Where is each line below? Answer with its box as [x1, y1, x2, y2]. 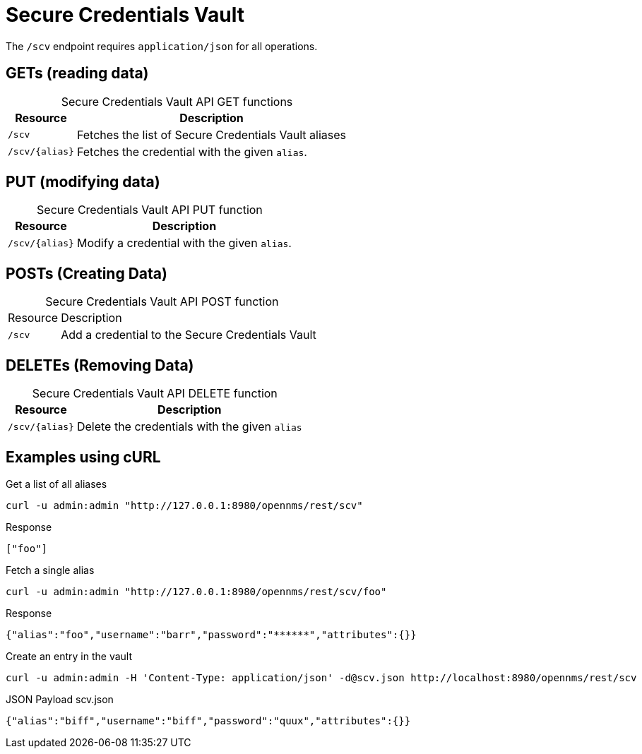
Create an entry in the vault [6, 650, 133, 662]
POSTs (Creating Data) [6, 264, 167, 282]
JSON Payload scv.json [6, 693, 114, 705]
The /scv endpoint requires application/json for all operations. [6, 40, 318, 52]
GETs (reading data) [6, 64, 149, 83]
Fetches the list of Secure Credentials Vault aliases [76, 127, 346, 142]
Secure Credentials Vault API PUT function [37, 203, 263, 217]
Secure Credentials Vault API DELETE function [32, 386, 278, 401]
